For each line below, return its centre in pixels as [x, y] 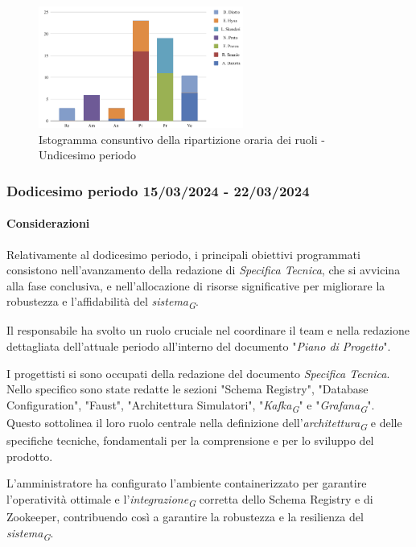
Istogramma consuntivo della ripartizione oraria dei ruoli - [182, 139]
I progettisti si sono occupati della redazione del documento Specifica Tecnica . [198, 373]
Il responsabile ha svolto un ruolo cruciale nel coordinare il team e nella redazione [208, 330]
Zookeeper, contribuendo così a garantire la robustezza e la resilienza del [185, 516]
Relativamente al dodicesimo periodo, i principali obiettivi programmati [183, 254]
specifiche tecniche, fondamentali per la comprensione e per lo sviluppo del [190, 440]
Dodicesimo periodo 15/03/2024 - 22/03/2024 [158, 190]
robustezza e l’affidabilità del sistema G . [103, 302]
